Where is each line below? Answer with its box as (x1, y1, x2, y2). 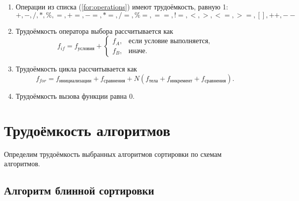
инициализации (59, 78, 92, 84)
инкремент (170, 78, 193, 84)
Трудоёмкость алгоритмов (4, 120, 170, 140)
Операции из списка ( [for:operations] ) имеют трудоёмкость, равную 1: (15, 1, 228, 11)
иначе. (128, 47, 148, 55)
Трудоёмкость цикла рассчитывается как (15, 64, 137, 74)
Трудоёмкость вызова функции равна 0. (15, 90, 135, 101)
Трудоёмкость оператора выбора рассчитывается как (15, 25, 173, 36)
